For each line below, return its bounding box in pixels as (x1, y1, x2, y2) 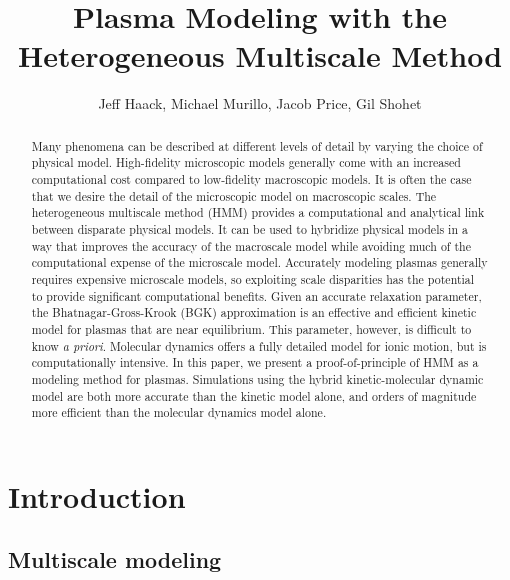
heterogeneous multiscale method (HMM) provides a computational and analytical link (31, 204, 485, 221)
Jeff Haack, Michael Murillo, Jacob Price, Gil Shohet (98, 93, 422, 114)
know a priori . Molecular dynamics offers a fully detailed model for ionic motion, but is (31, 337, 487, 354)
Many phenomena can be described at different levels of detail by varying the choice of (31, 137, 483, 154)
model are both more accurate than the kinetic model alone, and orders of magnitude (31, 387, 477, 404)
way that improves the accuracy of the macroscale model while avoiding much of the (31, 237, 471, 254)
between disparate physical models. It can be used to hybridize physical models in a (31, 220, 468, 237)
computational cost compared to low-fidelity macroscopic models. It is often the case (31, 171, 472, 188)
